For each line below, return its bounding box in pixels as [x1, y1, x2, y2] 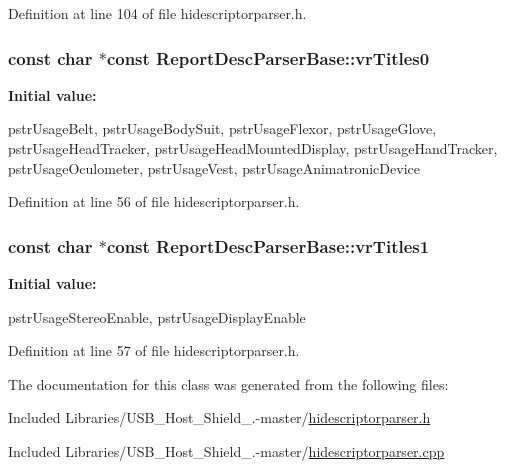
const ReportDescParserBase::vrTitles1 [106, 233, 430, 258]
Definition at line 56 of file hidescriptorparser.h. [8, 191, 300, 212]
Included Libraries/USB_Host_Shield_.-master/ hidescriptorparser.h [8, 407, 431, 428]
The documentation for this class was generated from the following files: [8, 373, 449, 394]
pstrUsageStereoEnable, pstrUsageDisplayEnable [8, 306, 306, 327]
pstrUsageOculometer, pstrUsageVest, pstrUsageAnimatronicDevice [8, 157, 420, 178]
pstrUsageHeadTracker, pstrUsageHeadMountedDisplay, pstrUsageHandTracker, [8, 138, 498, 158]
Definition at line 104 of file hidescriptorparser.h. [8, 3, 307, 23]
